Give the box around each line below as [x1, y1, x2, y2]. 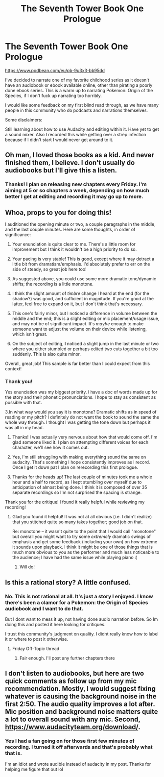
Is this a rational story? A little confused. [5, 578, 131, 586]
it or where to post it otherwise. [5, 636, 69, 642]
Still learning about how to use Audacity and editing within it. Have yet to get [5, 126, 159, 132]
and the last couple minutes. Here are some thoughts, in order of [5, 226, 136, 233]
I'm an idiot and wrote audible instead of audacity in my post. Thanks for [5, 761, 151, 767]
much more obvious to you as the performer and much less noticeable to [12, 549, 160, 555]
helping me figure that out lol [5, 766, 64, 772]
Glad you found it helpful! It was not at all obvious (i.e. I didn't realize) [12, 514, 152, 520]
